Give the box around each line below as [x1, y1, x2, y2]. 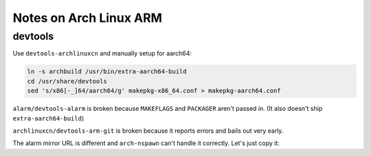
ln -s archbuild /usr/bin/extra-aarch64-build [27, 68, 187, 75]
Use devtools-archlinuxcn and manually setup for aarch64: [12, 49, 192, 57]
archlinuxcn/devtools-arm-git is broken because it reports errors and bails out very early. [12, 127, 284, 135]
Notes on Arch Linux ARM [12, 10, 163, 25]
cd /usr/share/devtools [27, 77, 108, 85]
